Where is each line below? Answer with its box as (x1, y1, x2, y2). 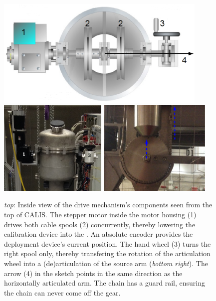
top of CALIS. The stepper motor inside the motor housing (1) (4, 209, 197, 220)
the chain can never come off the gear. (4, 287, 121, 298)
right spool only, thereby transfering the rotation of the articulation (4, 248, 211, 259)
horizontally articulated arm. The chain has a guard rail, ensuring (4, 278, 205, 288)
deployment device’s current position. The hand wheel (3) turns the (4, 238, 211, 249)
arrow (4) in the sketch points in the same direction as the (4, 268, 183, 278)
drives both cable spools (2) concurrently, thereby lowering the (4, 219, 196, 229)
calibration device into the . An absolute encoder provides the (4, 229, 193, 239)
